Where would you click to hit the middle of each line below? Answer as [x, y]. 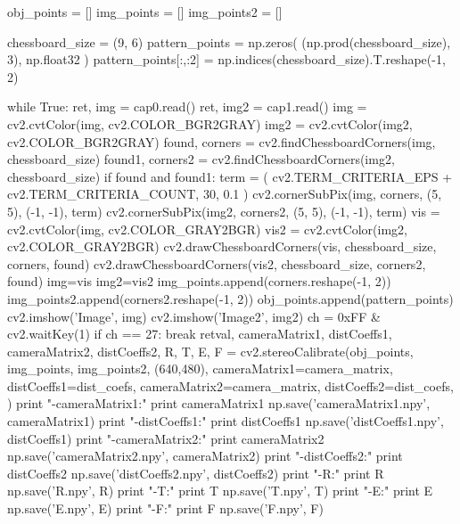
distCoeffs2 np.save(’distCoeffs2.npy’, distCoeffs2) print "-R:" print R [196, 473]
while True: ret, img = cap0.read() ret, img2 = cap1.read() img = [187, 106]
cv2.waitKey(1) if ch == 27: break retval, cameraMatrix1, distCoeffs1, [200, 334]
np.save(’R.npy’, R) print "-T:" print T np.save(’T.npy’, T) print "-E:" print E [220, 491]
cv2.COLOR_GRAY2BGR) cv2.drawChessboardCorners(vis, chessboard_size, [222, 246]
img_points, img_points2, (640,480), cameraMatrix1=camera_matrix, [200, 368]
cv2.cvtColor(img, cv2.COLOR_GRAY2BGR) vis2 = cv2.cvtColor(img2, [207, 229]
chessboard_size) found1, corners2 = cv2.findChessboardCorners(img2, [201, 159]
